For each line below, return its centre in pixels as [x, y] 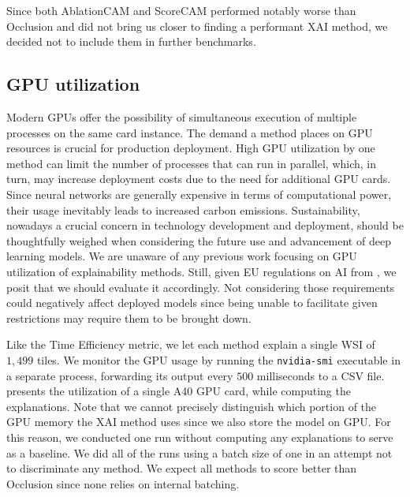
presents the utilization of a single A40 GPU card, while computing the [179, 391]
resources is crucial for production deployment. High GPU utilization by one [191, 148]
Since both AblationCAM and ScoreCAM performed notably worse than [181, 10]
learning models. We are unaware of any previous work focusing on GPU [182, 256]
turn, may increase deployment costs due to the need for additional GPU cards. [199, 179]
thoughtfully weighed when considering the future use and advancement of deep [199, 240]
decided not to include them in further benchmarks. [131, 41]
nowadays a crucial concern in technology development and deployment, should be [205, 225]
